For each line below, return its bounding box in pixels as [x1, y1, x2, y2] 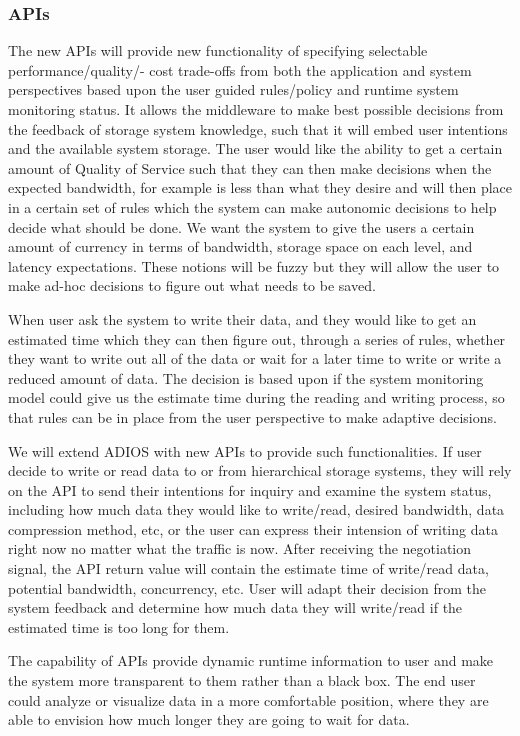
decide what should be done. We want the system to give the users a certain [8, 216, 475, 237]
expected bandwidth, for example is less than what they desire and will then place [8, 177, 512, 198]
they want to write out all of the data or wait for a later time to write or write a [8, 348, 502, 369]
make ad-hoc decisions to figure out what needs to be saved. [8, 275, 376, 296]
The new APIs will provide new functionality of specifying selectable [8, 40, 428, 61]
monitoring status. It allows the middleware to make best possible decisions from [8, 99, 504, 119]
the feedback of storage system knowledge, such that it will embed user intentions [8, 118, 508, 139]
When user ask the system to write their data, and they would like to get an [8, 308, 477, 329]
